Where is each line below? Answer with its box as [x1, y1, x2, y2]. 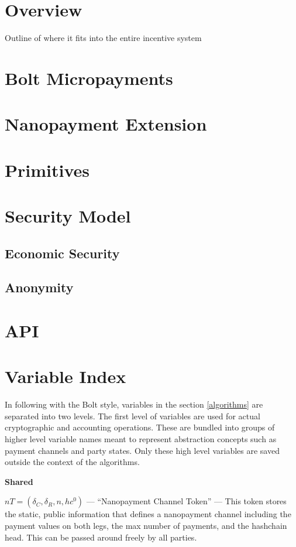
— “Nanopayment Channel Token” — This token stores [86, 495, 287, 507]
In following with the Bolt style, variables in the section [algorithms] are [5, 398, 263, 411]
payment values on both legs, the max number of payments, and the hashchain [5, 519, 287, 532]
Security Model [5, 204, 131, 228]
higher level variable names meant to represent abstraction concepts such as [5, 433, 277, 445]
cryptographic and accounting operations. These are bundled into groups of [5, 421, 275, 433]
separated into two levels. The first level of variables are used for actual [5, 409, 260, 422]
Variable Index [5, 364, 126, 388]
